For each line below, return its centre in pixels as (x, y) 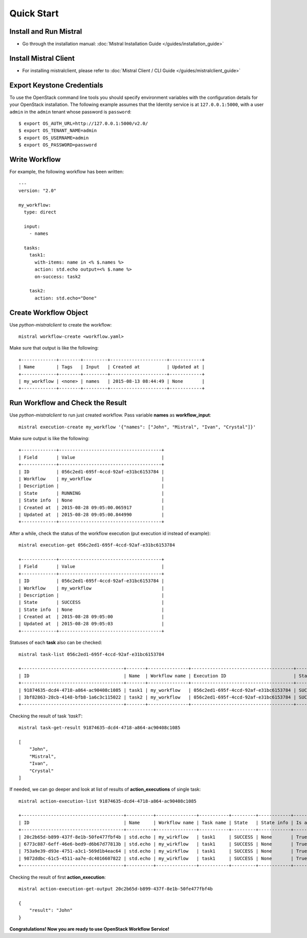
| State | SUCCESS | (92, 602)
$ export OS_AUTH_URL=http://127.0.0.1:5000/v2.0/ (83, 124)
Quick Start (34, 13)
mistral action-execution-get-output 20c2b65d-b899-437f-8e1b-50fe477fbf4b (116, 889)
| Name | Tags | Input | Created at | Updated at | (112, 367)
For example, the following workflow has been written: (67, 172)
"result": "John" (51, 910)
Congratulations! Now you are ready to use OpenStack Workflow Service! (90, 929)
